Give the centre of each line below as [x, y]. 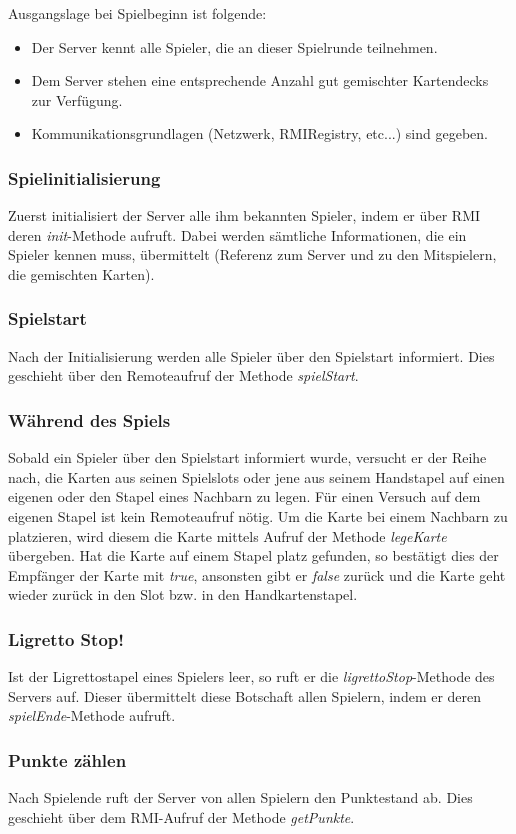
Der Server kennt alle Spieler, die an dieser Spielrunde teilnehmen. [234, 46]
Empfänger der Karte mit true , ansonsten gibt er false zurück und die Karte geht [257, 574]
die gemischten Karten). [81, 273]
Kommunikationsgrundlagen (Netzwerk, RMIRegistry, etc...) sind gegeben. [259, 133]
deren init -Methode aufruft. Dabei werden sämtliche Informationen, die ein [237, 234]
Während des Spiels [89, 419]
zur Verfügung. [77, 99]
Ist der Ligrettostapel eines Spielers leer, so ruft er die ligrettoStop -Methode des [251, 676]
